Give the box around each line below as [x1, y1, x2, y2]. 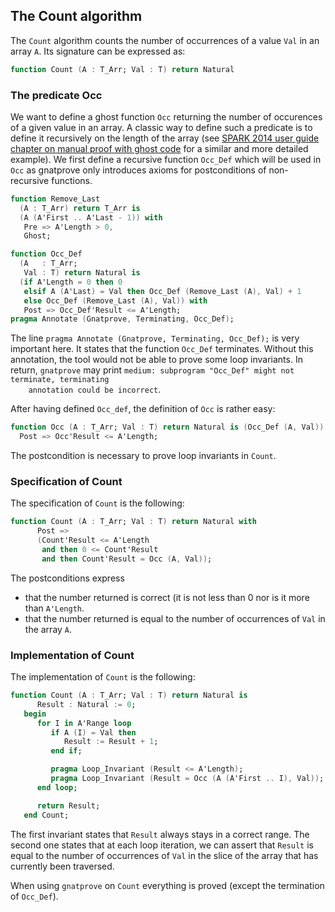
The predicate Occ [10, 88, 103, 102]
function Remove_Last [10, 194, 101, 204]
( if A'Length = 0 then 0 [19, 277, 123, 287]
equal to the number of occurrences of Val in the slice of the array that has [10, 849, 319, 861]
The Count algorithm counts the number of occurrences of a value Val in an [10, 34, 320, 46]
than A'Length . [24, 602, 85, 614]
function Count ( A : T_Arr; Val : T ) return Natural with [10, 517, 257, 527]
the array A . [24, 623, 73, 635]
